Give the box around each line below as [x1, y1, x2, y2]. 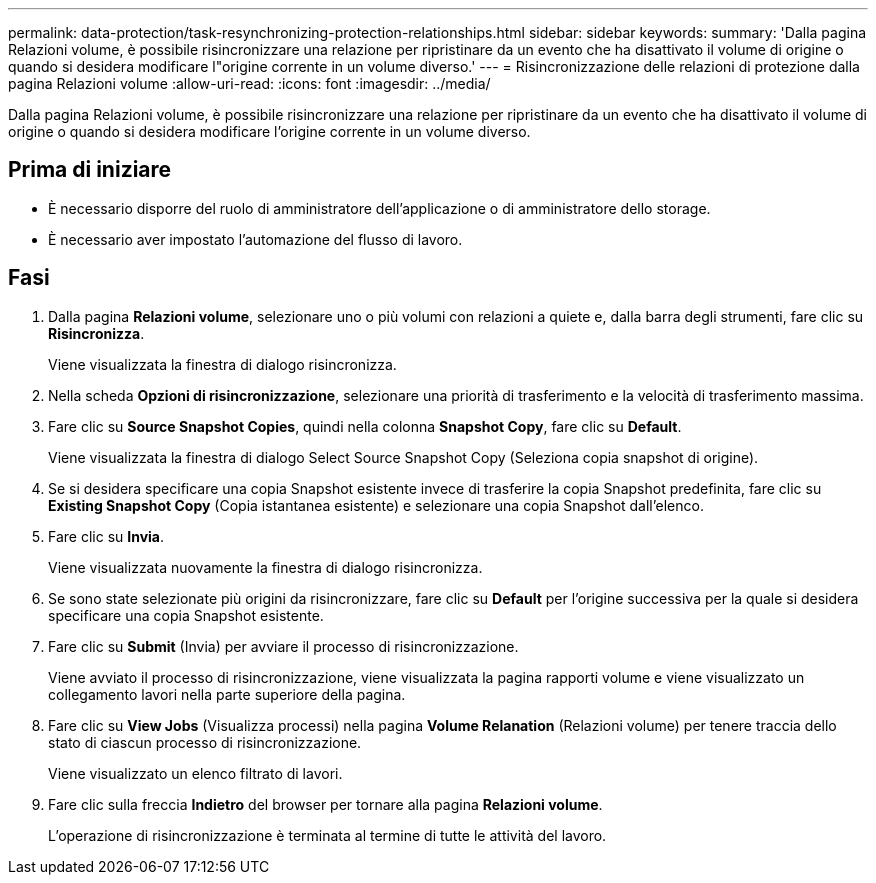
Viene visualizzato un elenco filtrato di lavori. [48, 764, 343, 782]
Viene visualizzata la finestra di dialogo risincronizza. [48, 355, 397, 373]
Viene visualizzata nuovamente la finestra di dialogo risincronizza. [48, 558, 483, 576]
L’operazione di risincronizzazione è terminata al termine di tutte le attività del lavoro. [48, 826, 607, 844]
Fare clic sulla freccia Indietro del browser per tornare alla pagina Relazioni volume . [48, 795, 603, 813]
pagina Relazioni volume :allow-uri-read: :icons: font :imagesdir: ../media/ [8, 75, 491, 92]
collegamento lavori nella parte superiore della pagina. [48, 685, 406, 703]
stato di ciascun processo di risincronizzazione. [48, 733, 362, 751]
